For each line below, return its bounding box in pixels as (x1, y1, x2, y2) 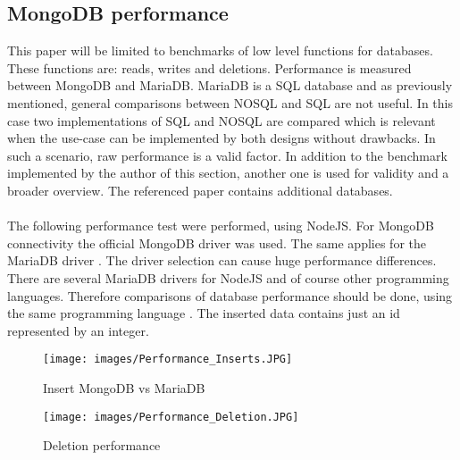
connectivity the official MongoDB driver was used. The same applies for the (7, 233, 426, 252)
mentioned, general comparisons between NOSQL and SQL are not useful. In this (7, 93, 453, 112)
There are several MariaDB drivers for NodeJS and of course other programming (7, 268, 449, 287)
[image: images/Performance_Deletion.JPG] (43, 410, 299, 423)
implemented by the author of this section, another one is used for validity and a (7, 163, 449, 182)
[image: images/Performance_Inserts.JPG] (43, 353, 293, 366)
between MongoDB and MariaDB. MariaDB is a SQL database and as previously (7, 76, 453, 95)
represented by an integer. (7, 321, 149, 339)
